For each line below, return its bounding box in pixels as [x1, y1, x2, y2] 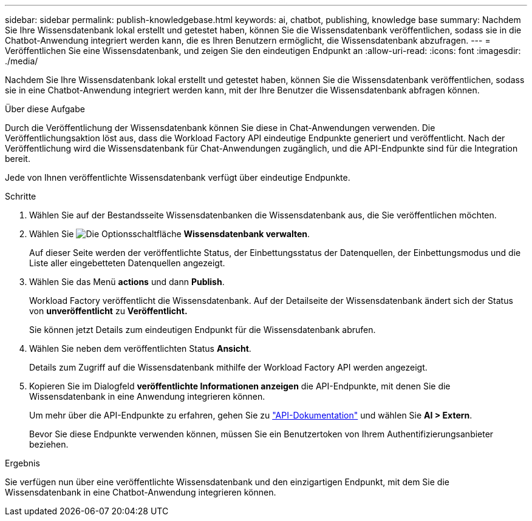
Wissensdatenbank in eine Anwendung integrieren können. [29, 391, 265, 402]
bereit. [5, 153, 30, 164]
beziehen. [29, 439, 69, 449]
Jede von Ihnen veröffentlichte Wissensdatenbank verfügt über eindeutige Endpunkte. [5, 172, 350, 183]
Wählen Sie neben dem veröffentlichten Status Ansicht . [29, 343, 251, 354]
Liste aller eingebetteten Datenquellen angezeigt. [29, 258, 225, 268]
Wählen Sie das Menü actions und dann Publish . [29, 277, 225, 287]
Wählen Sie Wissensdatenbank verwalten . [29, 229, 310, 239]
